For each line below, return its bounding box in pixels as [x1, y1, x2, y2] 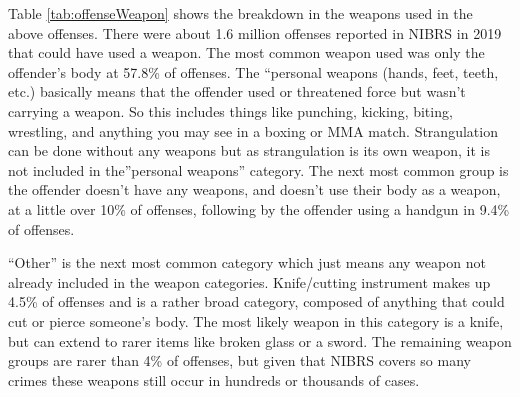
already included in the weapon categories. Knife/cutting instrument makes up [8, 271, 491, 292]
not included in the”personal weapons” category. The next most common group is [8, 159, 509, 180]
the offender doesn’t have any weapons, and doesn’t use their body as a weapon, [8, 179, 501, 200]
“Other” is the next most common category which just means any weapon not [8, 252, 486, 273]
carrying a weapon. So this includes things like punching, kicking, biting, [8, 100, 453, 121]
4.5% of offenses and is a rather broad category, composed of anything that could [8, 291, 505, 312]
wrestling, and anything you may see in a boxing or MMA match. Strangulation [8, 120, 498, 141]
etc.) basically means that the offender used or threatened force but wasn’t [8, 81, 466, 102]
